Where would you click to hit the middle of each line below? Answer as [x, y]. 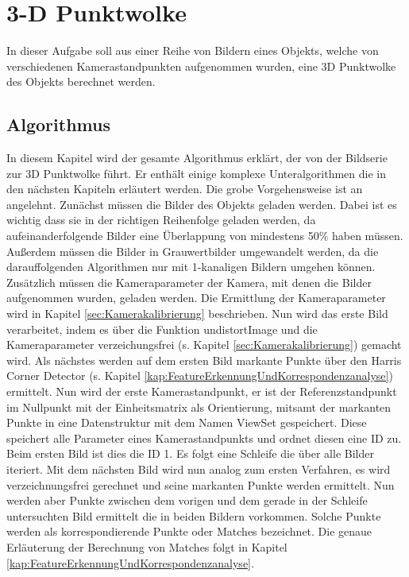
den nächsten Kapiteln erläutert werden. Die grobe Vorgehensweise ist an [185, 189]
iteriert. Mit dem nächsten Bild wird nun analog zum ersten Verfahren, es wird [199, 469]
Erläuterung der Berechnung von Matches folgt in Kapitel [147, 546]
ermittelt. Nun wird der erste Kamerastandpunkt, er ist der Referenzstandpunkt [202, 391]
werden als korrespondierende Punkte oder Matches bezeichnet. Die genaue [189, 531]
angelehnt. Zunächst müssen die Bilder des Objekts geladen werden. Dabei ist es [202, 204]
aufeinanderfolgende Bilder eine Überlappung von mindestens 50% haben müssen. [205, 236]
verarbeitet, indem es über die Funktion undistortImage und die [162, 329]
